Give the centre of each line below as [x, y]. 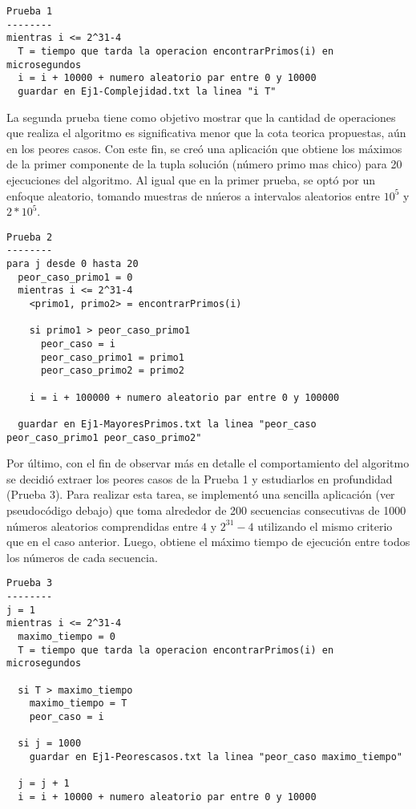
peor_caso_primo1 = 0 [75, 277]
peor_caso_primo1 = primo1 [112, 357]
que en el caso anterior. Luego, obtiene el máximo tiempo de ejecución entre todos [208, 542]
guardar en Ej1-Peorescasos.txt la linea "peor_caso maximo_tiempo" [216, 756]
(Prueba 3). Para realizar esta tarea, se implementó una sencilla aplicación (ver [201, 494]
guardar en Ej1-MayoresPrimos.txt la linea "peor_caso [167, 424]
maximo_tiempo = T [78, 704]
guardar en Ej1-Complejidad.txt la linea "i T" [147, 91]
